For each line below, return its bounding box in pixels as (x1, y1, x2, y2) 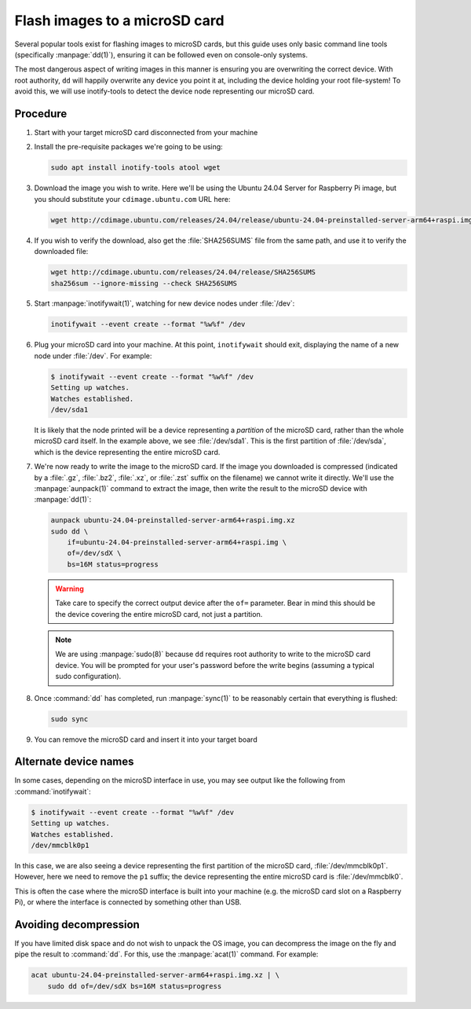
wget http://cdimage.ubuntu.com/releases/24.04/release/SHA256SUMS (50, 268, 316, 277)
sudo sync (50, 714, 89, 723)
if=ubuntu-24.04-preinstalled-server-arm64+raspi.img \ (67, 538, 287, 547)
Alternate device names (14, 755, 134, 769)
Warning (55, 584, 84, 593)
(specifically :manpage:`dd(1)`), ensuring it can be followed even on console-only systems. (14, 50, 309, 59)
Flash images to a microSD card (14, 12, 225, 29)
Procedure (14, 107, 68, 120)
